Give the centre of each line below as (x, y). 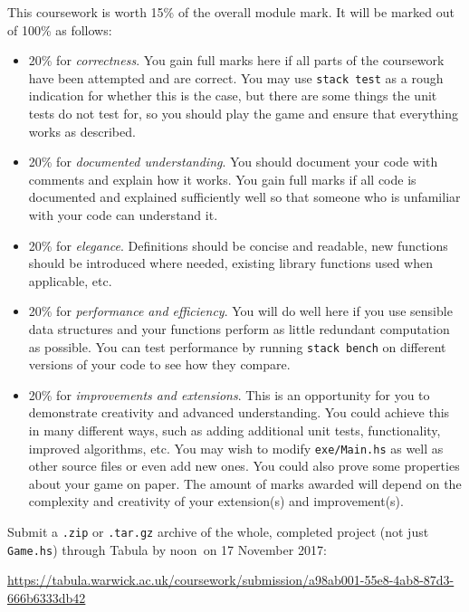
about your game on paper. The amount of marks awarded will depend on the (245, 483)
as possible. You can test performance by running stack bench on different (237, 346)
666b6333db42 (47, 597)
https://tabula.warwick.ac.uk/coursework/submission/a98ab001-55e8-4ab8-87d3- (231, 580)
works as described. (82, 131)
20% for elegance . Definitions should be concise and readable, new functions (238, 245)
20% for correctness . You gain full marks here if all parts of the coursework (236, 60)
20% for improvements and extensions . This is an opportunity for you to (229, 394)
